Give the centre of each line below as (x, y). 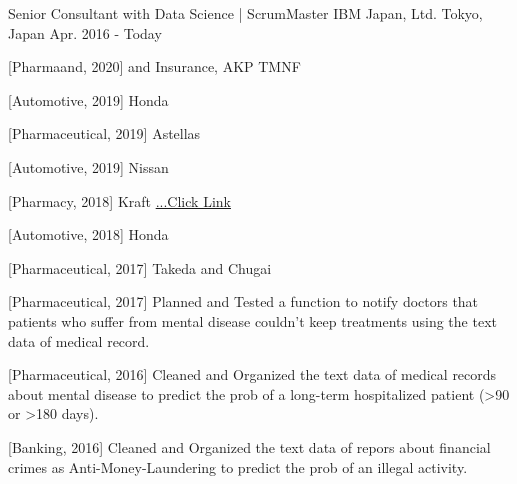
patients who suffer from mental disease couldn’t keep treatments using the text (252, 320)
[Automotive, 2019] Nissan (88, 166)
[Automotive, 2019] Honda (88, 99)
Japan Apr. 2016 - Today (85, 32)
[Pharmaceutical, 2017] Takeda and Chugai (140, 267)
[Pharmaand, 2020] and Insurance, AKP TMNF (154, 66)
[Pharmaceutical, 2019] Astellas (104, 133)
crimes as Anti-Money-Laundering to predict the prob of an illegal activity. (238, 466)
